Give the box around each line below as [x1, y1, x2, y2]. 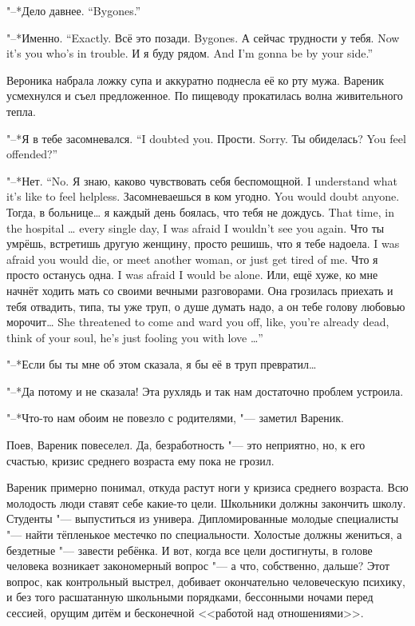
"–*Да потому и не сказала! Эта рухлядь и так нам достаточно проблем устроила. [6, 382, 404, 399]
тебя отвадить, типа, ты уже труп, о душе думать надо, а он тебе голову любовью [6, 297, 405, 314]
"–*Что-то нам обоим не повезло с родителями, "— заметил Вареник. [6, 409, 345, 426]
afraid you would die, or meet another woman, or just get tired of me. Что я [6, 250, 378, 267]
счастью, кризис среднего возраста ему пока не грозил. [6, 452, 275, 469]
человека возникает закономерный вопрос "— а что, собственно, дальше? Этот [6, 557, 390, 574]
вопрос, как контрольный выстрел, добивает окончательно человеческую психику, [6, 572, 405, 589]
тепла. [6, 102, 36, 119]
